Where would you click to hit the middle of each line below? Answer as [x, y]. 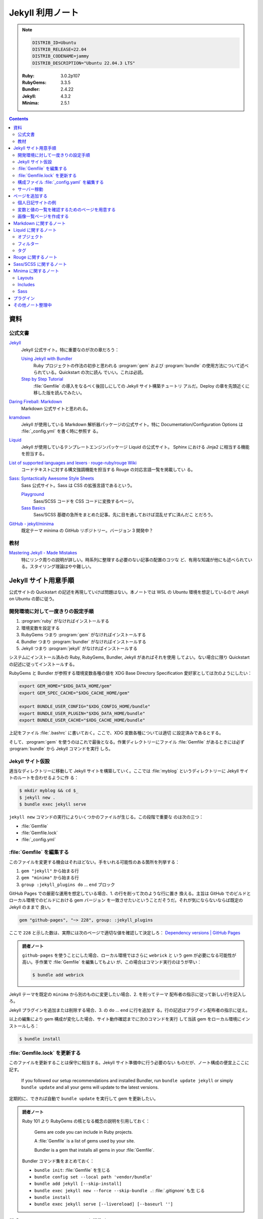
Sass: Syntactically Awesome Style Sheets [52, 478]
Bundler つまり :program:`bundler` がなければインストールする [84, 642]
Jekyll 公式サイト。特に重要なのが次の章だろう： [70, 350]
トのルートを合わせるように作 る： [44, 778]
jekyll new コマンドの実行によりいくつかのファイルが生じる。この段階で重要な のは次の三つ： [106, 817]
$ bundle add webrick [58, 975]
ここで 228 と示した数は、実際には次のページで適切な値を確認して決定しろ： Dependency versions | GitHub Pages [125, 933]
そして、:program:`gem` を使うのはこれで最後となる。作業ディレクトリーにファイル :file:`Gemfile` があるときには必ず [127, 742]
